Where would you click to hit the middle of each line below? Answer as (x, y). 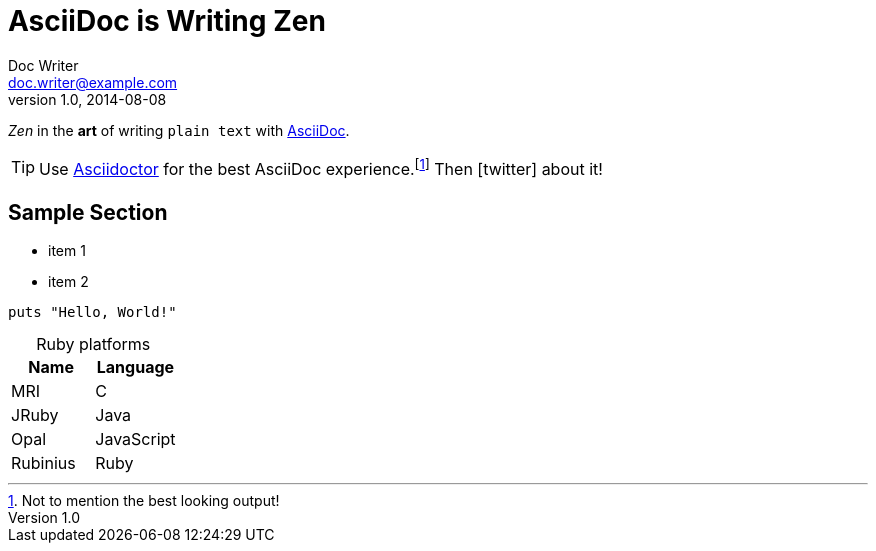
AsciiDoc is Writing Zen (167, 21)
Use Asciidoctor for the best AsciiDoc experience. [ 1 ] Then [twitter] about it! (321, 167)
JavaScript (135, 438)
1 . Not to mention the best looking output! (144, 500)
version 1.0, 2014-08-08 (87, 99)
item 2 (68, 281)
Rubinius (43, 462)
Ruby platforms (93, 343)
